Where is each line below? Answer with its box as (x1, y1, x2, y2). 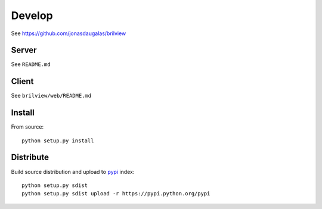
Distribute (11, 152, 49, 163)
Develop (11, 9, 53, 22)
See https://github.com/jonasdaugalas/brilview (11, 30, 126, 37)
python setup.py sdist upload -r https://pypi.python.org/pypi (21, 191, 210, 197)
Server (11, 45, 37, 55)
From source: (11, 123, 44, 130)
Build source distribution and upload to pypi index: (11, 168, 135, 175)
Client (11, 76, 34, 86)
